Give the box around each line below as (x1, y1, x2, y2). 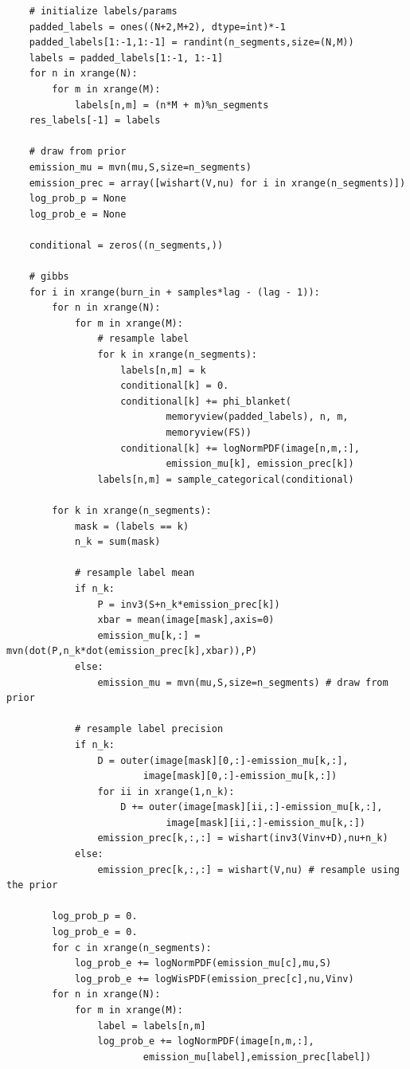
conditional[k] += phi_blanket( (120, 395, 291, 407)
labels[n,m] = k (120, 364, 206, 376)
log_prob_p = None (29, 193, 127, 205)
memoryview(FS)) (166, 427, 252, 439)
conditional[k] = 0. (120, 380, 229, 392)
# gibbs (29, 271, 69, 283)
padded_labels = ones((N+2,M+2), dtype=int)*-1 (29, 21, 286, 33)
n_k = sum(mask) (74, 536, 161, 548)
